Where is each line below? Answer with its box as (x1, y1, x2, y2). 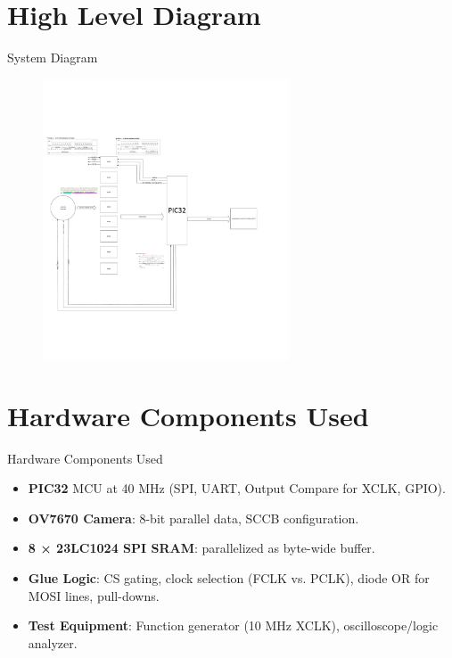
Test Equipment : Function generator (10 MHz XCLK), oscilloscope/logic (28, 616, 439, 635)
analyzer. (28, 633, 78, 652)
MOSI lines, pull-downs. (28, 586, 160, 605)
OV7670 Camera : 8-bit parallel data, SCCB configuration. (28, 508, 359, 527)
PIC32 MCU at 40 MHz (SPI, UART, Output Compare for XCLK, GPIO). (28, 479, 446, 498)
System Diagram (7, 48, 98, 67)
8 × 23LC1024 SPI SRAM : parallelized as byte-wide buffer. (28, 539, 375, 557)
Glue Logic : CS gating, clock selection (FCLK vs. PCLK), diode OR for (28, 569, 430, 588)
